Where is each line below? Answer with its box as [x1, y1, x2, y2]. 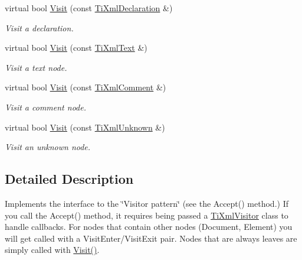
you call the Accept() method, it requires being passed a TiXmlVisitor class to [5, 209, 288, 221]
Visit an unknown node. [5, 141, 91, 153]
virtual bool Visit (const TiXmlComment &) [5, 81, 166, 93]
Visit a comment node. [5, 100, 86, 113]
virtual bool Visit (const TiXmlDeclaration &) [5, 2, 173, 14]
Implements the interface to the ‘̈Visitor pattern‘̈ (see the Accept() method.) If [5, 197, 288, 209]
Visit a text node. [5, 61, 67, 73]
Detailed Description [5, 170, 134, 188]
